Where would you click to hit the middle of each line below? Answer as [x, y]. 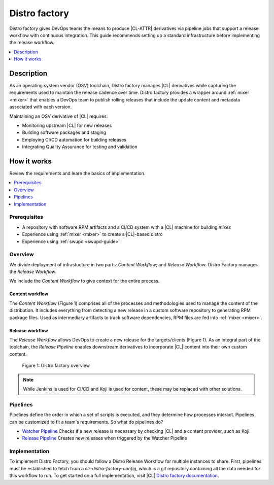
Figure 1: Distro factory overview [56, 366]
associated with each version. [41, 107]
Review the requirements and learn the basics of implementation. [77, 174]
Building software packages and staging [64, 132]
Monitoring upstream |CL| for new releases [67, 125]
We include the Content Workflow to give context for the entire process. [84, 281]
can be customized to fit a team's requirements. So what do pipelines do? [86, 422]
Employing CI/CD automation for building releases [74, 140]
